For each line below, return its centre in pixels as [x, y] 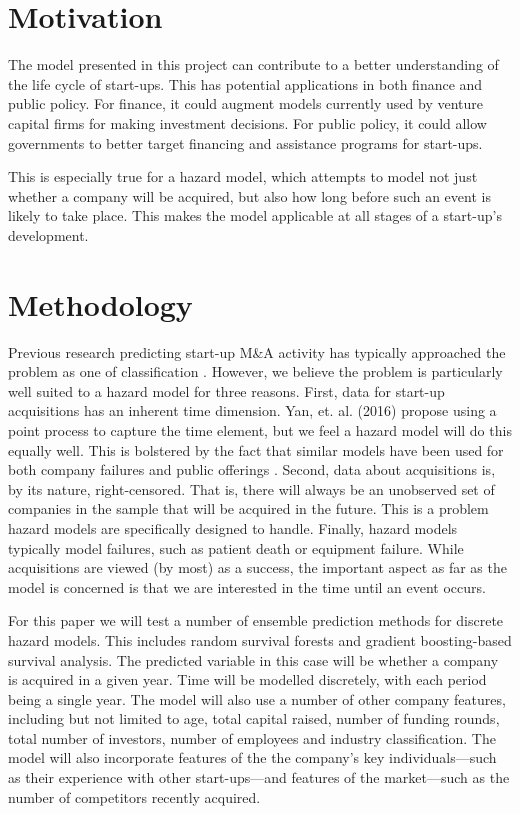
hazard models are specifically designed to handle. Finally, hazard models [233, 527]
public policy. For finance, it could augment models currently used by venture [245, 103]
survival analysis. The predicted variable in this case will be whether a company [253, 659]
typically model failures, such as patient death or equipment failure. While [236, 547]
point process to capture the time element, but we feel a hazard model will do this [260, 429]
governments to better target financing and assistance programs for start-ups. [245, 142]
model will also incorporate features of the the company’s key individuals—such [252, 757]
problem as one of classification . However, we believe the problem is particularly [255, 371]
